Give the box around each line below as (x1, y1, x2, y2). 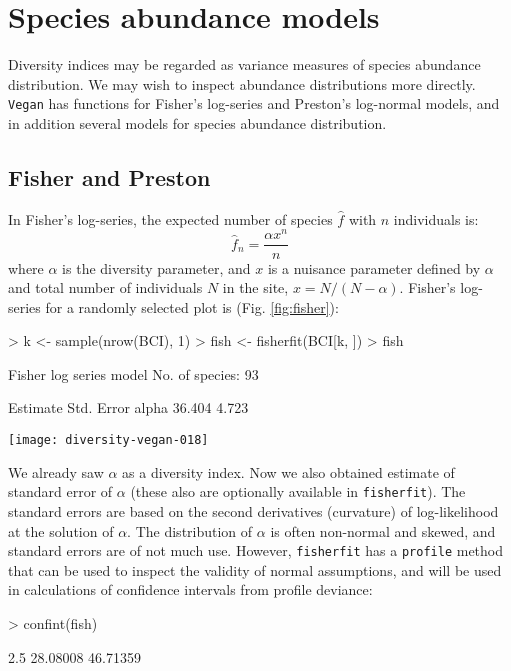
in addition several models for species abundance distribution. (8, 112, 387, 133)
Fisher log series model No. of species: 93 (8, 363, 259, 384)
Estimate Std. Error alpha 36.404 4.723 (8, 397, 249, 418)
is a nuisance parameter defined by (267, 257, 481, 278)
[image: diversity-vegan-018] (8, 433, 209, 448)
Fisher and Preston (8, 161, 211, 192)
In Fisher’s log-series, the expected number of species (8, 208, 333, 229)
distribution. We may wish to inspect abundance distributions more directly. (8, 73, 476, 94)
